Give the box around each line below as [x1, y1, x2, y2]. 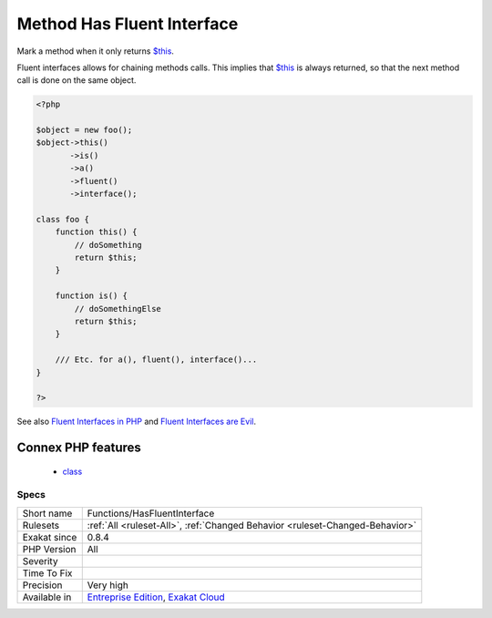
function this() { [55, 227, 138, 237]
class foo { [36, 214, 90, 224]
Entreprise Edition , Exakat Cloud [87, 591, 225, 603]
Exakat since [22, 530, 77, 543]
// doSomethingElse [74, 304, 161, 314]
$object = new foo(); [36, 125, 133, 136]
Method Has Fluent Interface [16, 14, 239, 34]
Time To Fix [22, 566, 73, 579]
